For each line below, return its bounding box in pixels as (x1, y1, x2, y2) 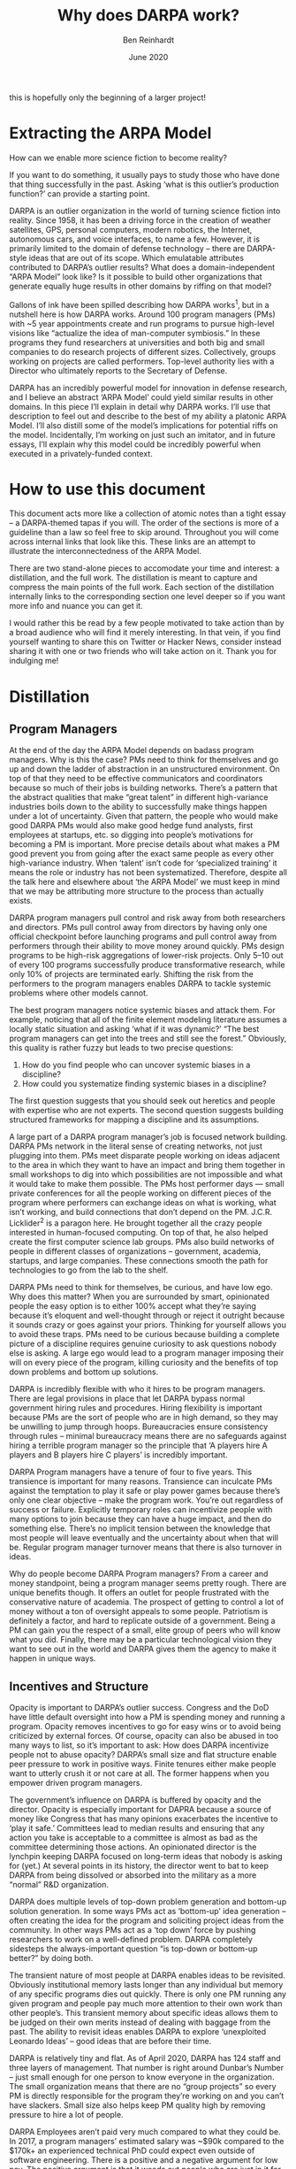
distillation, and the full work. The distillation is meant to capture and (9, 573, 258, 583)
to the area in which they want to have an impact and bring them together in (9, 1160, 285, 1171)
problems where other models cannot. (9, 988, 148, 998)
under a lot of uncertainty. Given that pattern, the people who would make (9, 811, 278, 821)
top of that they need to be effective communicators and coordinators (9, 773, 263, 784)
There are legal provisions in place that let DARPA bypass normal (9, 1393, 246, 1404)
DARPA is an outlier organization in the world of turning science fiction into (9, 205, 281, 216)
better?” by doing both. (9, 1952, 94, 1963)
